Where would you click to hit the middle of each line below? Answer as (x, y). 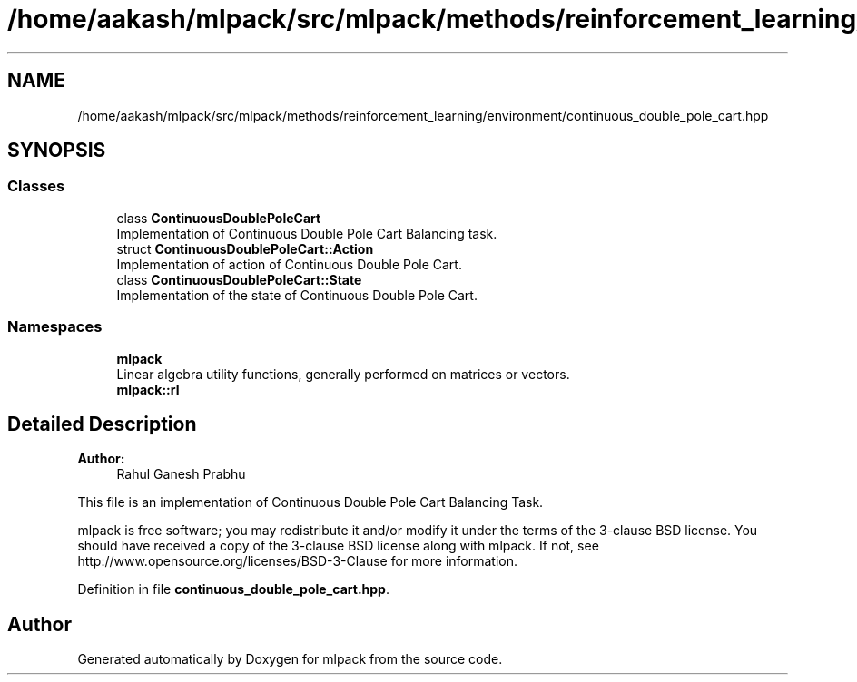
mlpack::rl (148, 389)
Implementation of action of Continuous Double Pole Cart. (289, 264)
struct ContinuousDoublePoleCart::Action (245, 248)
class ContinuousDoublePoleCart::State (239, 279)
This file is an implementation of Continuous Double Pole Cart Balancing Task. (310, 502)
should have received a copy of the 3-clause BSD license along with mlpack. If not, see (338, 546)
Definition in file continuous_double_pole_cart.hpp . (233, 589)
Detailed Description (102, 424)
